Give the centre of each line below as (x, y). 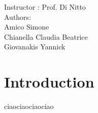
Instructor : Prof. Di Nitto (45, 7)
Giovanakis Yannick (35, 47)
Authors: (18, 17)
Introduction (49, 82)
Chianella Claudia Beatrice (46, 36)
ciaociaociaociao (29, 106)
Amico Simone (27, 27)
